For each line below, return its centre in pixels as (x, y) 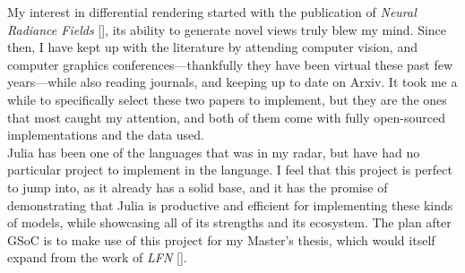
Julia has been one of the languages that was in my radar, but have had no (214, 152)
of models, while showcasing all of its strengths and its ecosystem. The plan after (229, 222)
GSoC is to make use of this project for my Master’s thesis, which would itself (221, 239)
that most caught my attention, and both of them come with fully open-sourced (227, 117)
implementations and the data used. (106, 135)
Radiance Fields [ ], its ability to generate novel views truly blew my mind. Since (227, 29)
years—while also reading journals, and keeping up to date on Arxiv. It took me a (232, 82)
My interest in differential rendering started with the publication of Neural (212, 12)
